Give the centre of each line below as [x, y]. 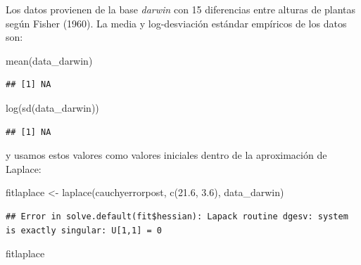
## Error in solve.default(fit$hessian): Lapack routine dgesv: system [177, 216]
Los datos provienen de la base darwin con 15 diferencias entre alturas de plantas [181, 9]
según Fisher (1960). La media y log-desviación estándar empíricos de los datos [176, 23]
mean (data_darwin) [49, 60]
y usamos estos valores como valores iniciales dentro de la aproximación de [166, 155]
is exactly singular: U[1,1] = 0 [84, 230]
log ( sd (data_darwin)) [52, 107]
